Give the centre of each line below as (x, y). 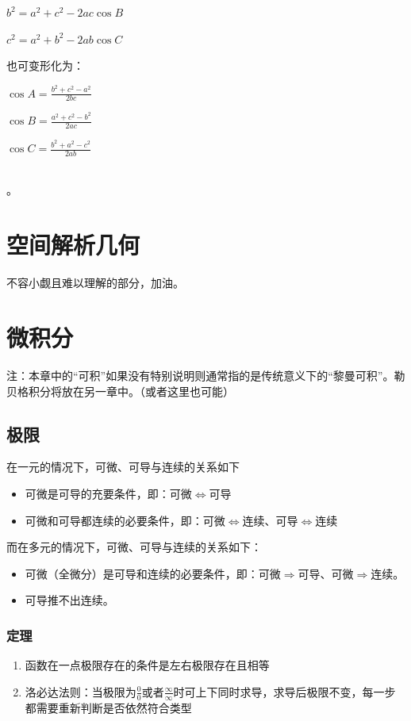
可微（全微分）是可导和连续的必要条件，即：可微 (153, 573)
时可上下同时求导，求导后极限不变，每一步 (284, 691)
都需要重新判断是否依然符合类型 (108, 707)
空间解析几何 (73, 245)
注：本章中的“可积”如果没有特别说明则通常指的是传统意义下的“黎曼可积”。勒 (206, 375)
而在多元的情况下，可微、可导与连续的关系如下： (134, 547)
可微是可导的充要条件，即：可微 (108, 493)
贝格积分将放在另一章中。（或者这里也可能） (120, 391)
